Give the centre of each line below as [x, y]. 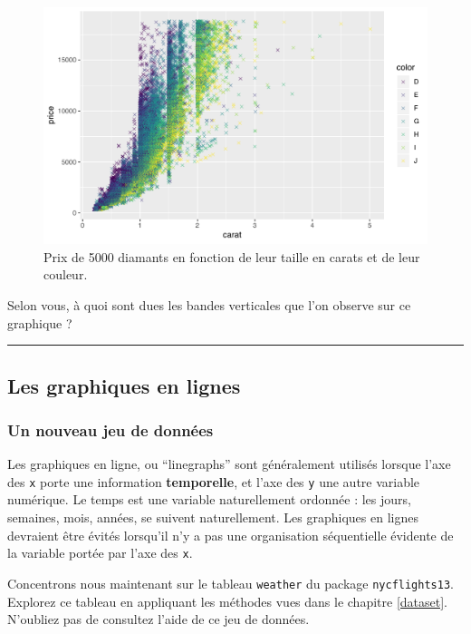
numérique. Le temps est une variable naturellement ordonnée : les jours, [209, 499]
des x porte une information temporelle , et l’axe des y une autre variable [214, 481]
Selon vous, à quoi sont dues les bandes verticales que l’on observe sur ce [209, 305]
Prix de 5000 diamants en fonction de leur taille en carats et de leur [232, 256]
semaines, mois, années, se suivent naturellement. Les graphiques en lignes [213, 517]
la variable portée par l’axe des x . [100, 553]
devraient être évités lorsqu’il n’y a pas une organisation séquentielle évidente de [231, 535]
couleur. [66, 274]
